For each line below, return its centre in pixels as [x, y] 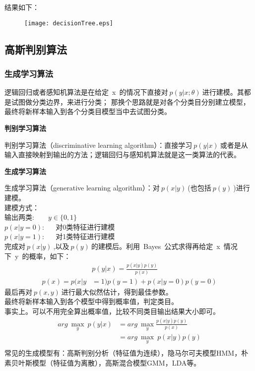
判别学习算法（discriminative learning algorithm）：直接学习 [98, 145]
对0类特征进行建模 [85, 226]
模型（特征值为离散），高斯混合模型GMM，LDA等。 [116, 363]
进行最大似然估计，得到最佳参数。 [117, 291]
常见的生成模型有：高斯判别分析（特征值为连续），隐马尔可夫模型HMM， [123, 353]
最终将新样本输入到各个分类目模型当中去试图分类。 [88, 111]
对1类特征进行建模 [85, 236]
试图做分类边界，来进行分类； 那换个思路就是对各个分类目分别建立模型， [130, 101]
